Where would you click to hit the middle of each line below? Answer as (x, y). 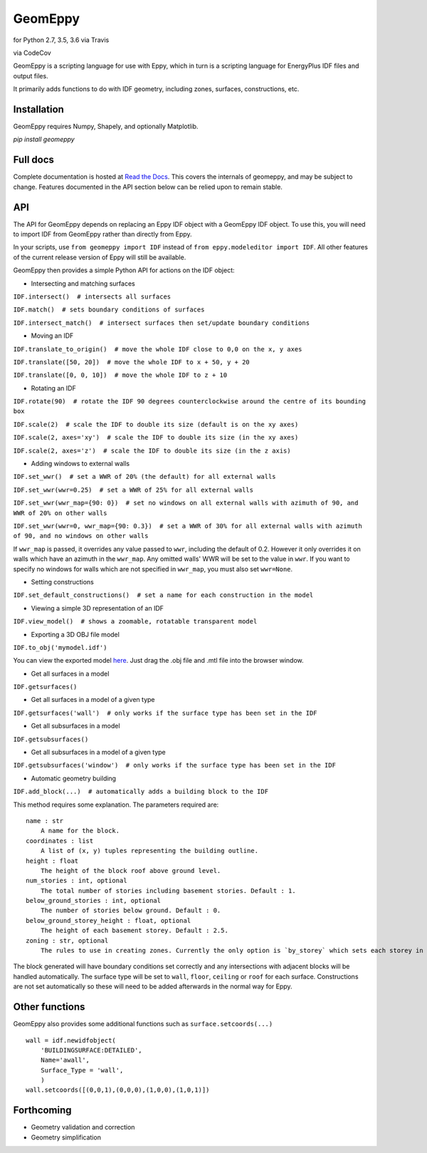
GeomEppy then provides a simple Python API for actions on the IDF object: (124, 270)
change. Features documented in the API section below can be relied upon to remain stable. (148, 187)
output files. (31, 76)
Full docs (34, 160)
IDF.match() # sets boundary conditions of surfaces (109, 310)
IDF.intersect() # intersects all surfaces (92, 296)
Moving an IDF (52, 336)
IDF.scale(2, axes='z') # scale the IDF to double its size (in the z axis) (152, 450)
